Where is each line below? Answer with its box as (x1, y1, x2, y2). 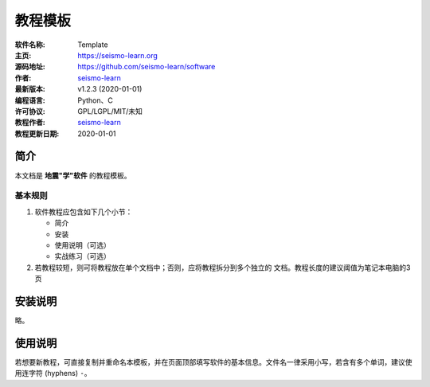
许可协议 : (14, 106, 45, 115)
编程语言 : (14, 96, 45, 105)
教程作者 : (14, 118, 45, 127)
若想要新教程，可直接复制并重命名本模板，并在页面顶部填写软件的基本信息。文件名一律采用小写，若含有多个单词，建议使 (14, 357, 412, 366)
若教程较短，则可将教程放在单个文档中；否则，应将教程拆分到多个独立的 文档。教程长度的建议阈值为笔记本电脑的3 (34, 263, 411, 272)
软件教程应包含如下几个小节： (34, 207, 133, 217)
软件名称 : (14, 40, 45, 49)
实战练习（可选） (54, 252, 111, 261)
